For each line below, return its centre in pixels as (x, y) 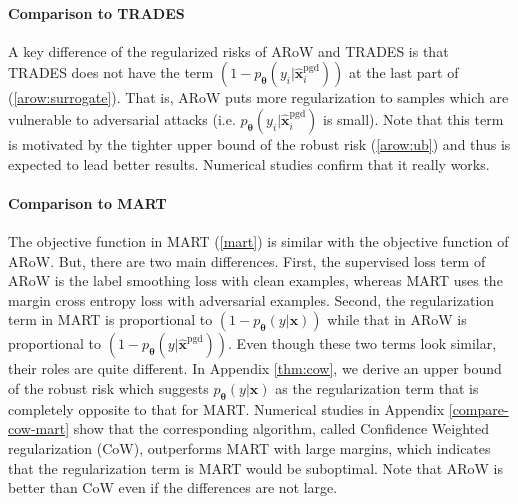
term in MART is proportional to (110, 319)
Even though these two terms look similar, (366, 343)
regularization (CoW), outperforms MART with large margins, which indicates (249, 447)
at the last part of (404, 72)
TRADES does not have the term (111, 72)
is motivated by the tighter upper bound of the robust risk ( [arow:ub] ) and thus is (259, 143)
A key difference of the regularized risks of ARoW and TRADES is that (228, 50)
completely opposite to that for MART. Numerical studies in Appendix (226, 408)
